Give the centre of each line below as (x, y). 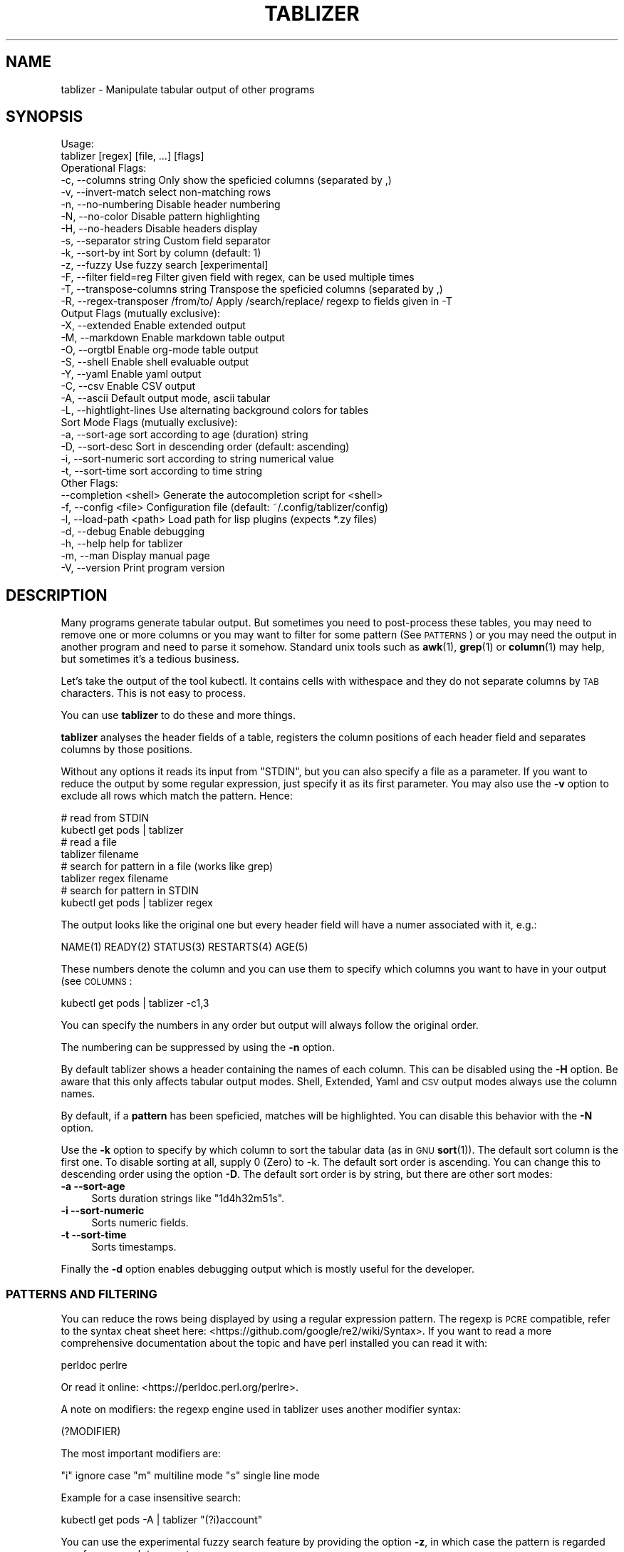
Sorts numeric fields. (140, 1223)
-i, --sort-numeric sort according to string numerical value (197, 459)
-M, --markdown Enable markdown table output (173, 338)
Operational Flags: (104, 168)
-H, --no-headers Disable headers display (159, 229)
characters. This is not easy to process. (153, 693)
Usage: (77, 144)
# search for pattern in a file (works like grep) (167, 866)
